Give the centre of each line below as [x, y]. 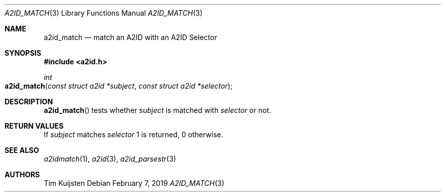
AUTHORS [22, 174]
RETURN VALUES [34, 126]
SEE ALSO [22, 150]
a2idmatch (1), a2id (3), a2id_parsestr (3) [110, 159]
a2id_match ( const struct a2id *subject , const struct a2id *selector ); [119, 86]
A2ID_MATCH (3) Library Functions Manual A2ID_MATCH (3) [104, 13]
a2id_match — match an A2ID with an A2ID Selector [130, 37]
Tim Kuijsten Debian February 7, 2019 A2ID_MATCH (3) [134, 183]
